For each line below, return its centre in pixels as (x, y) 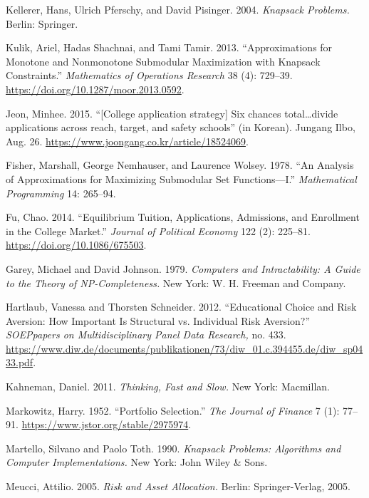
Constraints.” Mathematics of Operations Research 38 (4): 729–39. (149, 75)
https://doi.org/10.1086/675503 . (76, 245)
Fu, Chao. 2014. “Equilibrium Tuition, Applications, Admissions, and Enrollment (183, 217)
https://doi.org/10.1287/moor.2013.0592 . (95, 89)
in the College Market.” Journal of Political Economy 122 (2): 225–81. (158, 230)
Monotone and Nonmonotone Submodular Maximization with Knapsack (163, 61)
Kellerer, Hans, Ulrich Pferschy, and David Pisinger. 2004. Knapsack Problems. (178, 9)
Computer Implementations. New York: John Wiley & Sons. (137, 462)
